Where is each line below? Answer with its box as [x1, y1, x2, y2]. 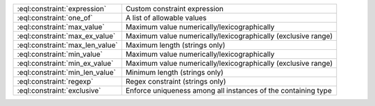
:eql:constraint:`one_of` [17, 13, 93, 22]
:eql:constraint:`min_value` [17, 49, 103, 59]
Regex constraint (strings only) [125, 77, 226, 86]
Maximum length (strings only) [125, 40, 226, 50]
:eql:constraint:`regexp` [17, 77, 94, 86]
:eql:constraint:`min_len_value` [17, 68, 116, 77]
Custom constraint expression [125, 4, 224, 13]
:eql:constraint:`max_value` [17, 22, 105, 31]
